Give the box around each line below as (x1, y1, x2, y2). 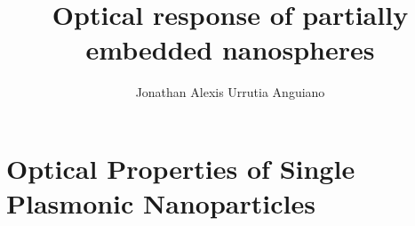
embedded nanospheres (85, 31, 375, 68)
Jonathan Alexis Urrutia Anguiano (135, 83, 325, 101)
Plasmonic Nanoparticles (6, 185, 315, 222)
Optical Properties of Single (6, 149, 355, 186)
